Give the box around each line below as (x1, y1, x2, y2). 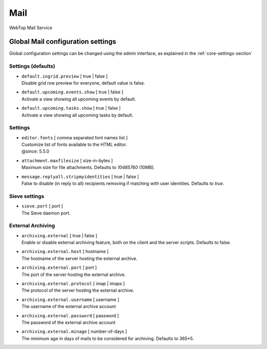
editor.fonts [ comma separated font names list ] (21, 134, 128, 140)
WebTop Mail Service (9, 25, 52, 31)
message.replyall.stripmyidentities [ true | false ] (21, 174, 139, 179)
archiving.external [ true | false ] (21, 232, 97, 238)
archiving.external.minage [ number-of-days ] (21, 329, 127, 335)
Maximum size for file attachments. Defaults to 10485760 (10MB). (21, 165, 155, 171)
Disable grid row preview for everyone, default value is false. (21, 80, 145, 86)
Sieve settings (9, 193, 44, 200)
